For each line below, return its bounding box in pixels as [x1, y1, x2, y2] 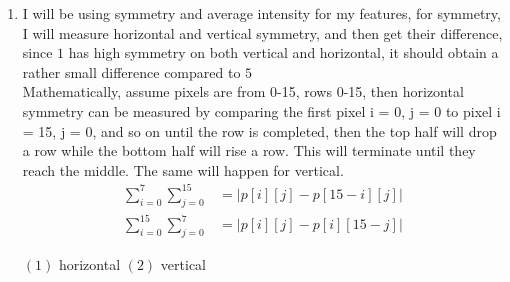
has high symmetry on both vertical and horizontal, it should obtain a [68, 42, 499, 63]
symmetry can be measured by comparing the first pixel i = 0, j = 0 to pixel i [22, 100, 501, 121]
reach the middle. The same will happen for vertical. [22, 159, 344, 180]
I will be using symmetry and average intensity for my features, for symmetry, [22, 3, 501, 23]
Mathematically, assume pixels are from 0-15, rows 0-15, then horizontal [22, 81, 464, 102]
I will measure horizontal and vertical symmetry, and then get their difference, [22, 22, 503, 43]
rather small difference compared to [22, 61, 241, 82]
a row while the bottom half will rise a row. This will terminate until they [22, 140, 476, 161]
